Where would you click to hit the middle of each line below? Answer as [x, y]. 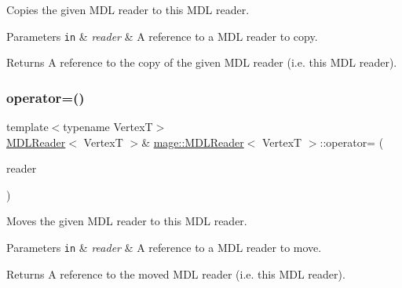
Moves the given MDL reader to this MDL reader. [127, 221]
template [27, 127]
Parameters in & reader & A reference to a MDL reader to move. [164, 248]
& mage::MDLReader [193, 142]
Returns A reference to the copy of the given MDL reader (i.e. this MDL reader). [202, 62]
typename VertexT [108, 127]
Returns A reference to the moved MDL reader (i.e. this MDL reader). [176, 273]
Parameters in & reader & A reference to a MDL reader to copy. [162, 36]
